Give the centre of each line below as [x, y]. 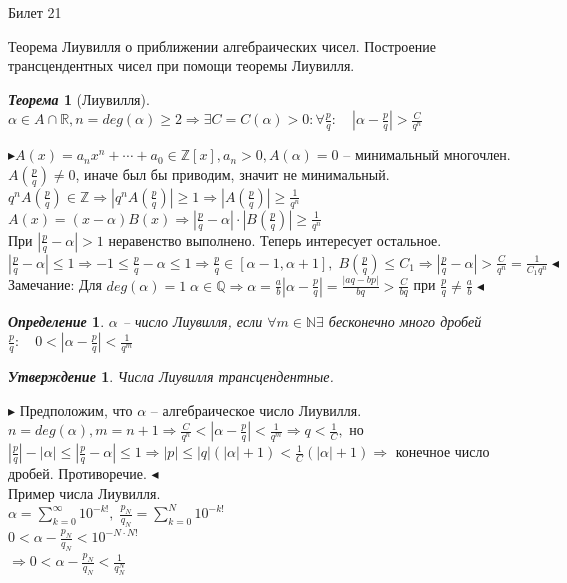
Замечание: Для [55, 284]
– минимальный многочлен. [427, 154]
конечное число [442, 451]
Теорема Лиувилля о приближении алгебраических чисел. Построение [222, 45]
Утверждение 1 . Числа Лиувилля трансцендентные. [171, 376]
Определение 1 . [56, 320]
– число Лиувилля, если [192, 320]
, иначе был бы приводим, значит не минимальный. [232, 173]
